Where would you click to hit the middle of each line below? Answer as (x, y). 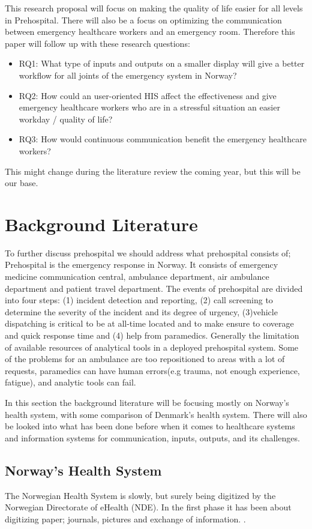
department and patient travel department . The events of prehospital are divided (154, 288)
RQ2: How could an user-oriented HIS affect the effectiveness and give (148, 95)
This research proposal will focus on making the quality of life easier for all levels (154, 8)
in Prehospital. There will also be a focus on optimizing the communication (143, 20)
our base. (22, 183)
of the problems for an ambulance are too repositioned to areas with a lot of (145, 359)
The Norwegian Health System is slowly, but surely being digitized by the (140, 495)
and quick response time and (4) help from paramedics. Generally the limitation (152, 335)
